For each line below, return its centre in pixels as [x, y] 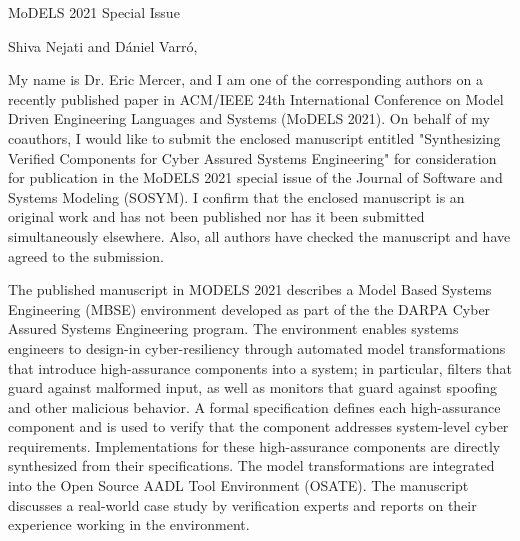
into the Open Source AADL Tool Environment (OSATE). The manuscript [238, 485]
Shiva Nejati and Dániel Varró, [103, 45]
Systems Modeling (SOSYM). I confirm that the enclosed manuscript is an [236, 196]
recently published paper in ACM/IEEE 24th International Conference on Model [256, 98]
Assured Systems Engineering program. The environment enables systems [233, 328]
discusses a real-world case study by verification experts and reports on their [242, 504]
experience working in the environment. [129, 524]
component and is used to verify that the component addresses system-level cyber [258, 426]
